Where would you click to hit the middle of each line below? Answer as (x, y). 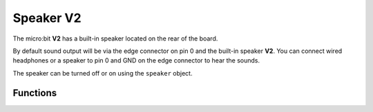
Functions (35, 93)
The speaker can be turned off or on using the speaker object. (103, 73)
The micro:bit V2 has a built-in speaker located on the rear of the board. (115, 38)
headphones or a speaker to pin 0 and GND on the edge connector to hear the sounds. (136, 60)
